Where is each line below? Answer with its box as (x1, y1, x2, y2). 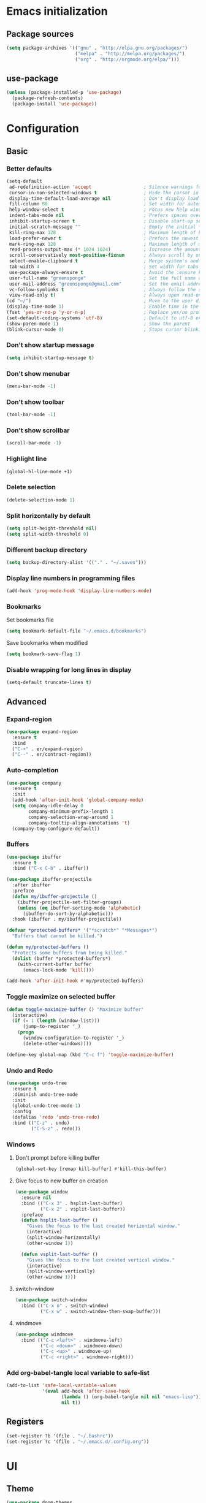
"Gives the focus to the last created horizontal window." (26, 1223, 181, 1230)
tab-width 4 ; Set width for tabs (9, 264, 199, 270)
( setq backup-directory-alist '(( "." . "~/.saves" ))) (6, 559, 147, 565)
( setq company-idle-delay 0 (12, 803, 84, 809)
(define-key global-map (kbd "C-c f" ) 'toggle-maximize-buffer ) (6, 1051, 174, 1058)
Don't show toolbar (6, 397, 64, 406)
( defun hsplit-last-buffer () (21, 1217, 98, 1223)
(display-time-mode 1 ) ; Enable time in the (6, 303, 199, 310)
